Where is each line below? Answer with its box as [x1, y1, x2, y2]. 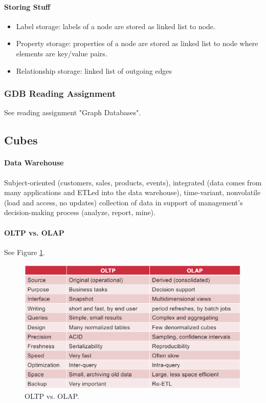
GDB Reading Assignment [4, 87, 116, 100]
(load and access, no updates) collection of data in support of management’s [4, 197, 243, 207]
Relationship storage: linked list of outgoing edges [16, 65, 172, 76]
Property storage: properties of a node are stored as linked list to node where [16, 38, 258, 49]
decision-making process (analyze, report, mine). [4, 207, 156, 218]
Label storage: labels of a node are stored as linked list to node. [16, 20, 215, 31]
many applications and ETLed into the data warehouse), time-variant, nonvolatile [4, 187, 261, 198]
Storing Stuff [4, 1, 51, 12]
